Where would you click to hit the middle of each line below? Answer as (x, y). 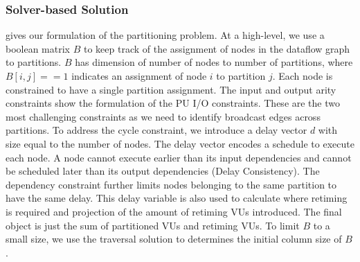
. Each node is (303, 76)
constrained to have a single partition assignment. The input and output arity (171, 89)
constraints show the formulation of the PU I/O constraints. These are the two (173, 103)
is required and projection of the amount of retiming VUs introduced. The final (174, 211)
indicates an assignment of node (139, 76)
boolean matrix (38, 48)
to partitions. (34, 62)
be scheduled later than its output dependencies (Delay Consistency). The (163, 171)
